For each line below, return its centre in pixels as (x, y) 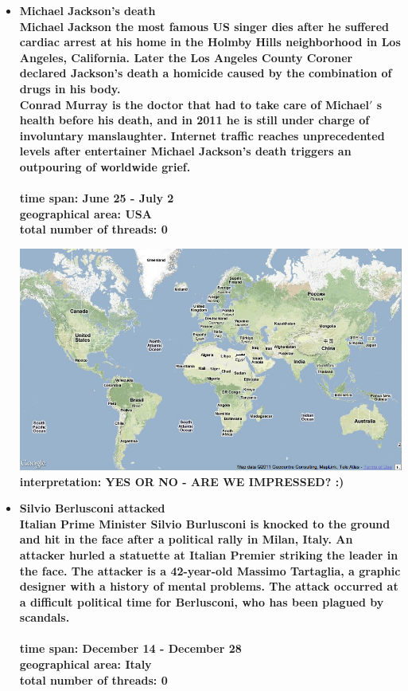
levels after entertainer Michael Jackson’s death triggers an (185, 151)
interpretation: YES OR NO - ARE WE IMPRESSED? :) (182, 481)
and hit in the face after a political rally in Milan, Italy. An (186, 539)
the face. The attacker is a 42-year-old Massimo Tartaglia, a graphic (210, 570)
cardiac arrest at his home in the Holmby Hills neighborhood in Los (210, 42)
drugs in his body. (70, 88)
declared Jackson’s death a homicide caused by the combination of (206, 73)
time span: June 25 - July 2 (97, 198)
